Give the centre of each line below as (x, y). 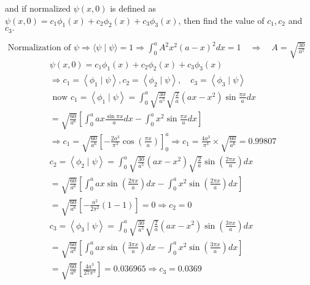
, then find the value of (221, 20)
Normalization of (39, 48)
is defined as (133, 8)
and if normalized (38, 8)
